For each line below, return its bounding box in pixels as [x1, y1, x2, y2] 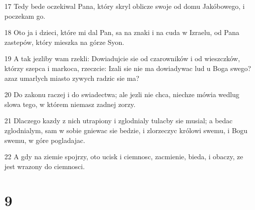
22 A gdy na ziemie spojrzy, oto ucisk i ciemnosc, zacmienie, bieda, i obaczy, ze [4, 151, 243, 162]
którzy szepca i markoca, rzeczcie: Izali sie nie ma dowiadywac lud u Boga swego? [4, 63, 251, 73]
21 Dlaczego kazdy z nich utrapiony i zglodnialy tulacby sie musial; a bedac [4, 115, 233, 126]
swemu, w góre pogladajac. [4, 135, 85, 145]
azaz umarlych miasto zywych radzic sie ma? [4, 72, 139, 83]
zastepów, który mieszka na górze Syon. [4, 36, 125, 47]
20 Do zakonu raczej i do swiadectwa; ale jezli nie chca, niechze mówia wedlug [4, 89, 239, 100]
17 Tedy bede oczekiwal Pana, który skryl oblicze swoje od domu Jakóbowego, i [4, 1, 245, 11]
